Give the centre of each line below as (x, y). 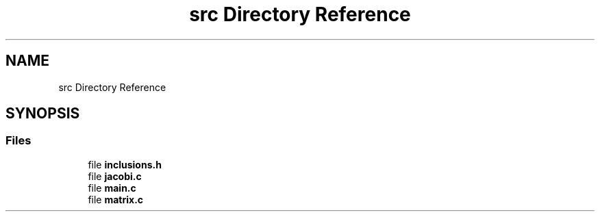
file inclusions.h (125, 164)
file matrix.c (116, 199)
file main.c (112, 188)
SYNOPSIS (43, 114)
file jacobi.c (115, 176)
